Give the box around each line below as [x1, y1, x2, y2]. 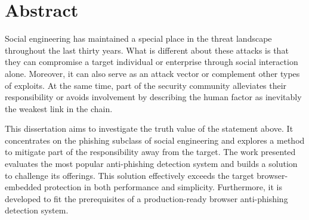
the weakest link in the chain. [5, 102, 113, 114]
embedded [5, 181, 42, 193]
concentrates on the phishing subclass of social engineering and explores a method [5, 134, 305, 146]
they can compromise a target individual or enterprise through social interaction [5, 55, 298, 68]
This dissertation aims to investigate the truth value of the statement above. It [5, 122, 293, 135]
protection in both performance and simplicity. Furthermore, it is [44, 181, 282, 193]
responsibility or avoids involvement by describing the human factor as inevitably [5, 91, 302, 103]
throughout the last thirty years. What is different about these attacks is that [5, 44, 289, 56]
